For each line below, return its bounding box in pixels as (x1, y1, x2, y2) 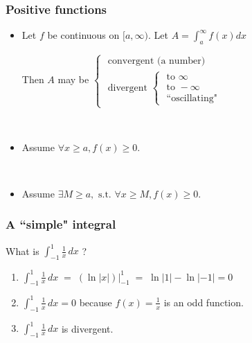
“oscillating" (166, 93, 217, 103)
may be (57, 72, 89, 87)
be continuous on (47, 28, 120, 42)
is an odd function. (163, 294, 244, 309)
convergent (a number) (107, 56, 206, 67)
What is (6, 243, 39, 258)
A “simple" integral (6, 216, 116, 233)
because (79, 294, 112, 309)
